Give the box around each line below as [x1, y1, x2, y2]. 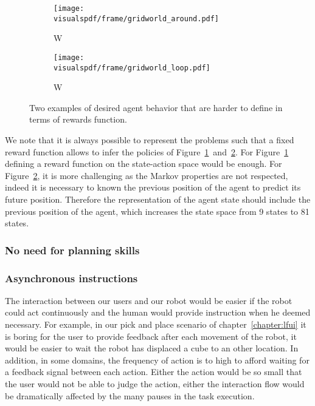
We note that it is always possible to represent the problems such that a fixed [5, 134, 294, 146]
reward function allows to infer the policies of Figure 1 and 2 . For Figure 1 [5, 145, 289, 158]
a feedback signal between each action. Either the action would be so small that [5, 365, 302, 378]
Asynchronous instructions [5, 270, 138, 285]
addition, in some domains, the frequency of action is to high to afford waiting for [5, 353, 310, 366]
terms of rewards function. [29, 113, 127, 126]
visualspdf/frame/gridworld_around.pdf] [54, 14, 220, 23]
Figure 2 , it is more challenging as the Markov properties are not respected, [5, 169, 288, 181]
